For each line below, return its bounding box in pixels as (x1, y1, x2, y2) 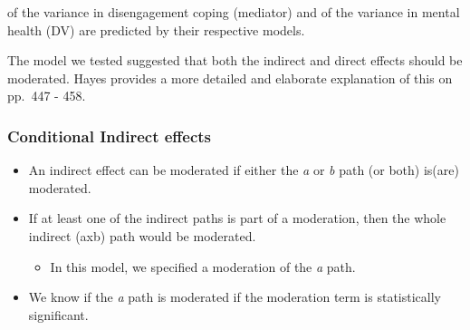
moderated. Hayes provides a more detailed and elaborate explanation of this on (7, 68, 453, 87)
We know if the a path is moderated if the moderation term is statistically (28, 287, 441, 306)
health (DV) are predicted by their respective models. (7, 20, 305, 39)
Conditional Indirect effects (7, 124, 212, 147)
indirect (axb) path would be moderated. (28, 226, 256, 245)
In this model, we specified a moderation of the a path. (50, 257, 356, 276)
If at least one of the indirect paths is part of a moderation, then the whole (28, 209, 446, 228)
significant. (28, 305, 89, 324)
